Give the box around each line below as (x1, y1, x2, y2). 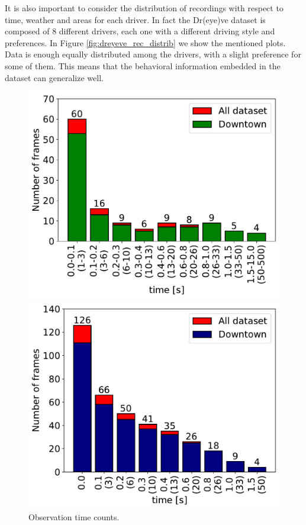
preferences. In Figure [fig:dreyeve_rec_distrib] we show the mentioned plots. (5, 36, 286, 49)
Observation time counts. (28, 511, 120, 523)
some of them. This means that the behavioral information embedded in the (5, 59, 281, 72)
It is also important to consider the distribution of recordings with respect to (5, 2, 284, 14)
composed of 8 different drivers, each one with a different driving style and (5, 25, 275, 37)
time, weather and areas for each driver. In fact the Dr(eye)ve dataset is (5, 13, 266, 25)
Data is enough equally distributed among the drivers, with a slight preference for (5, 48, 301, 60)
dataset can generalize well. (5, 71, 104, 83)
